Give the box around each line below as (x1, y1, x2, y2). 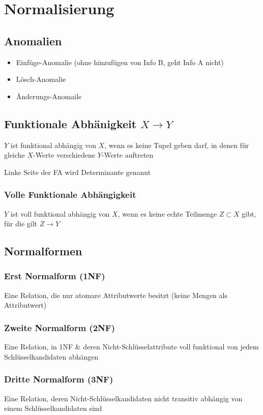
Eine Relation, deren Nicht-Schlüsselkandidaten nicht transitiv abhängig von (4, 393, 243, 403)
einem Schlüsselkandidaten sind (4, 403, 102, 413)
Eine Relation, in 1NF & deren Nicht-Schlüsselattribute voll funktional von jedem (4, 341, 259, 352)
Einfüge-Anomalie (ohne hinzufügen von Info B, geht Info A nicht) (16, 56, 224, 67)
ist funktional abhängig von (10, 139, 96, 150)
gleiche (4, 150, 25, 160)
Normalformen (4, 243, 82, 259)
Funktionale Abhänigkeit (4, 115, 137, 131)
